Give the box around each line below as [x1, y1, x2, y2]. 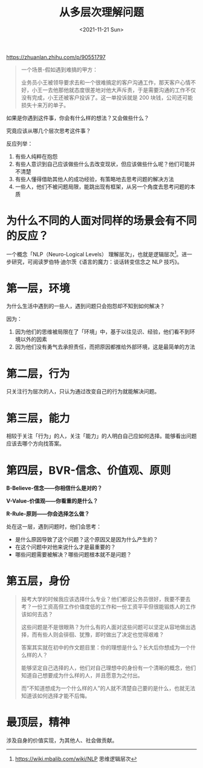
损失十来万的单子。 [21, 101, 69, 109]
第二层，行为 [6, 367, 71, 381]
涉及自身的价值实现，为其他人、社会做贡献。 [6, 737, 118, 744]
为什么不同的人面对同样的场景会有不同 [6, 214, 198, 228]
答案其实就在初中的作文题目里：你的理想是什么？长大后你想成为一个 [21, 644, 191, 651]
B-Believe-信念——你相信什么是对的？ [6, 485, 103, 492]
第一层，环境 [6, 282, 71, 295]
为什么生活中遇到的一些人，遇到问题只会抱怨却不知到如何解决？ [6, 303, 165, 310]
